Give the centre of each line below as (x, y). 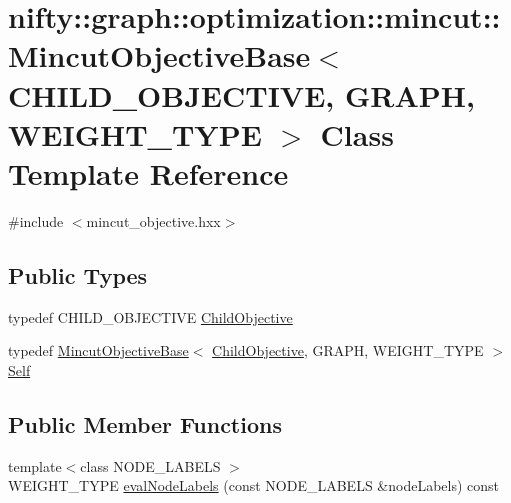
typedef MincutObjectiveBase (98, 350)
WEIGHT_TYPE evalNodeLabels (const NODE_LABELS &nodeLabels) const (254, 485)
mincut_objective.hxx (153, 220)
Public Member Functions (145, 423)
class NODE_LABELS (150, 465)
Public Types (78, 274)
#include (36, 220)
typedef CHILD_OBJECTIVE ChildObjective (150, 316)
